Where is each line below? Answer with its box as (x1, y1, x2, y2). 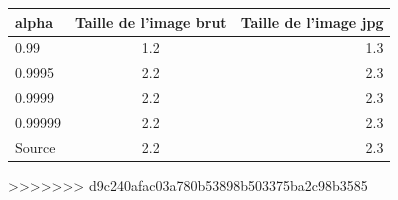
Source (15, 136, 56, 157)
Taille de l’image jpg (240, 11, 384, 32)
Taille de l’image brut (74, 11, 227, 32)
